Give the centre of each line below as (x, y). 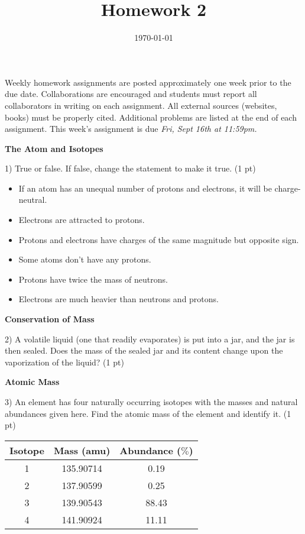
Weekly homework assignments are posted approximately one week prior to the (148, 82)
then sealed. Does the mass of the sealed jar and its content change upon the (144, 350)
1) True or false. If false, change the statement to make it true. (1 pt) (130, 168)
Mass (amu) (82, 450)
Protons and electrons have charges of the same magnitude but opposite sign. (159, 239)
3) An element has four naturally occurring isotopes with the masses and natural (151, 402)
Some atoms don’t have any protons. (85, 259)
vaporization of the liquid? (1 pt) (64, 362)
